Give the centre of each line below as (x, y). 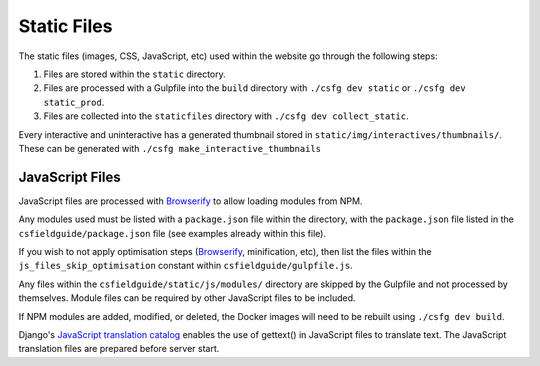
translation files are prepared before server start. (119, 349)
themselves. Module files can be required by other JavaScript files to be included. (187, 298)
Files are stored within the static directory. (135, 74)
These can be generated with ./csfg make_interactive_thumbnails (170, 148)
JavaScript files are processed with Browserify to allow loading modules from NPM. (190, 201)
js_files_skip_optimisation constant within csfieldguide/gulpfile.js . (186, 266)
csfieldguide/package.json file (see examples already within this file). (172, 233)
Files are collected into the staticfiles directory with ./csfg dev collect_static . (226, 116)
